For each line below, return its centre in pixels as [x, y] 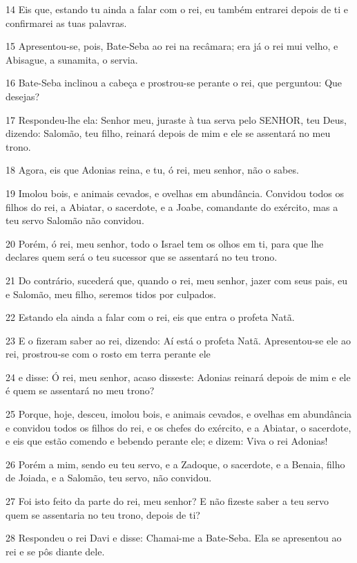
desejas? [23, 96]
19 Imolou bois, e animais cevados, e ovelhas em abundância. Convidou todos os [175, 193]
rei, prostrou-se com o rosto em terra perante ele [108, 354]
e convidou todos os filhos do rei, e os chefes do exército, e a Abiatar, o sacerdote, [178, 427]
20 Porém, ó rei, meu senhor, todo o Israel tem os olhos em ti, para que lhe [165, 243]
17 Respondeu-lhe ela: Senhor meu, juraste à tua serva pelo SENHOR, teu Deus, [176, 119]
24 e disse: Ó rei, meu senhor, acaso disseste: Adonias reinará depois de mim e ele [178, 377]
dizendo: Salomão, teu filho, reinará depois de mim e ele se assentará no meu [168, 133]
